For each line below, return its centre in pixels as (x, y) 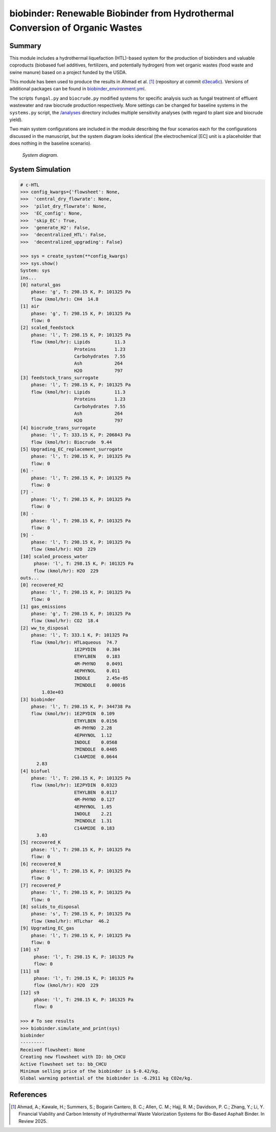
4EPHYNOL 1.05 (93, 807)
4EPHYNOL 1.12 (93, 735)
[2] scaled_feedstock (47, 328)
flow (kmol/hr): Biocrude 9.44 (72, 442)
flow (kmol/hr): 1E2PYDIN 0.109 (73, 714)
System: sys (35, 270)
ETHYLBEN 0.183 (97, 657)
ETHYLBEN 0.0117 (96, 792)
